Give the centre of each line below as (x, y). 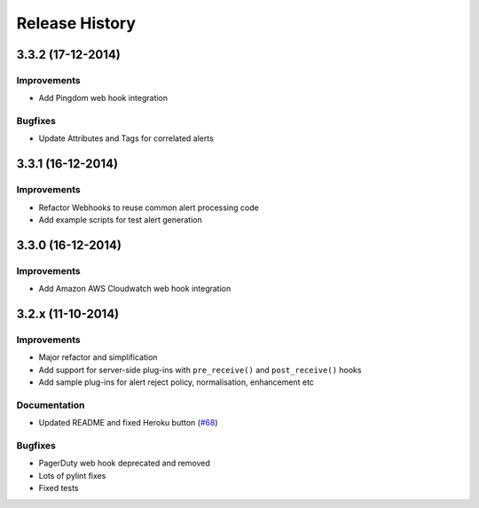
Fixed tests (59, 488)
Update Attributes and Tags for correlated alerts (126, 138)
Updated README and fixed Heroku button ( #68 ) (128, 423)
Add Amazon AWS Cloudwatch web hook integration (135, 289)
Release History (76, 23)
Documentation (51, 405)
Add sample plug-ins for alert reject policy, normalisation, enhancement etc (177, 382)
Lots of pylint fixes (72, 475)
